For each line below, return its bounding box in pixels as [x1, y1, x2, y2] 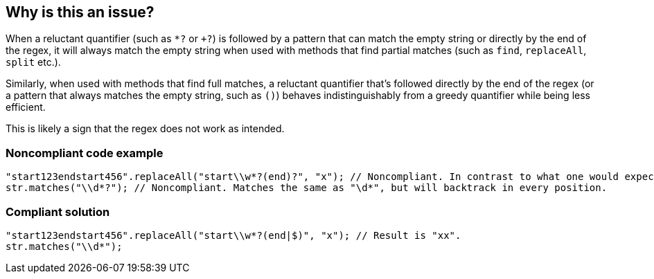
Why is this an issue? [6, 3, 154, 21]
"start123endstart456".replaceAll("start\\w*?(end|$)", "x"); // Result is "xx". [6, 229, 461, 241]
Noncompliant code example [6, 145, 163, 160]
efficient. [6, 101, 46, 114]
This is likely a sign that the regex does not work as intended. [6, 123, 285, 135]
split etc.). [6, 56, 61, 69]
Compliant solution [6, 204, 110, 219]
